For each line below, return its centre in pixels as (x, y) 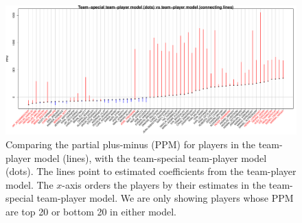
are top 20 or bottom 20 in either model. (91, 211)
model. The (30, 184)
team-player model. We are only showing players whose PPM (165, 198)
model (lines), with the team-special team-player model (150, 157)
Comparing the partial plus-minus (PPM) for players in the (131, 144)
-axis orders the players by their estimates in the (164, 184)
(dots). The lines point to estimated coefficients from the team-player (151, 171)
